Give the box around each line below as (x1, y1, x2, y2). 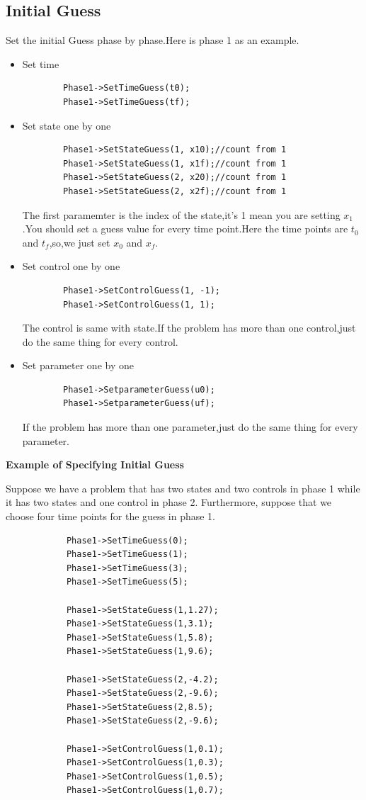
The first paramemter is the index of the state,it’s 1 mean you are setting (22, 207, 341, 222)
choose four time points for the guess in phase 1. (6, 509, 216, 524)
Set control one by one (22, 259, 120, 274)
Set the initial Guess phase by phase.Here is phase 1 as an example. (6, 33, 299, 47)
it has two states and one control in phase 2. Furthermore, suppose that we (6, 495, 332, 509)
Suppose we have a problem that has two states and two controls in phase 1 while (6, 480, 360, 495)
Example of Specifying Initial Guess (6, 457, 184, 472)
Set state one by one (22, 118, 111, 133)
